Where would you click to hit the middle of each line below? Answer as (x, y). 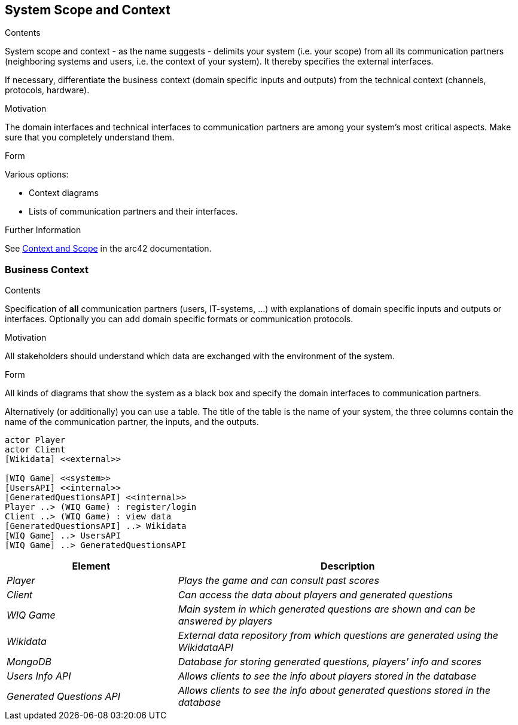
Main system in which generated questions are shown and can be (327, 609)
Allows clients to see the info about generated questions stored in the (334, 691)
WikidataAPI (206, 648)
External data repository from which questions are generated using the (338, 636)
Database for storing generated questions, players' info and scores (330, 662)
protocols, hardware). (47, 90)
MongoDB (29, 662)
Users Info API (39, 676)
